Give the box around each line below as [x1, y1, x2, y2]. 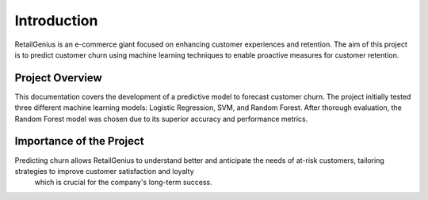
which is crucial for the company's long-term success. [34, 178, 213, 187]
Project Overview [14, 71, 102, 85]
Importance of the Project [14, 134, 144, 148]
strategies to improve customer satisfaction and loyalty [14, 166, 194, 175]
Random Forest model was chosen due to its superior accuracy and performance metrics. [14, 114, 308, 123]
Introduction [14, 12, 98, 29]
